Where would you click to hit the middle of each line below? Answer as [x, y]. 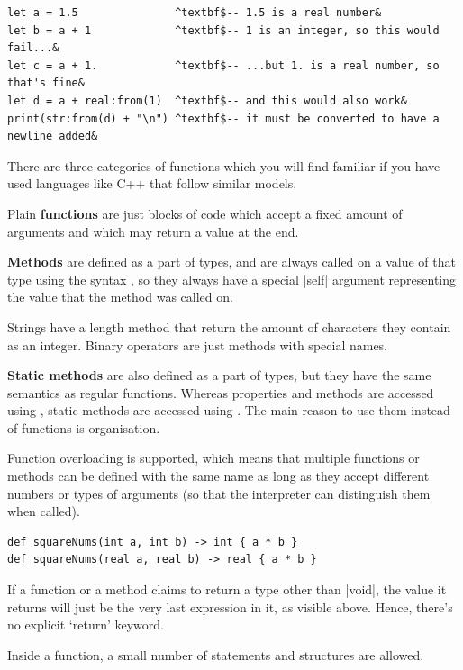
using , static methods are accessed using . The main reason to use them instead [229, 410]
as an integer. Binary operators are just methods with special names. [198, 344]
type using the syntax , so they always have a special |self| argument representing [232, 279]
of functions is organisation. [84, 427]
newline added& [53, 136]
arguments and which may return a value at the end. [153, 231]
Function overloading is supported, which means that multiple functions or [213, 458]
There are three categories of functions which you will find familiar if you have [224, 165]
